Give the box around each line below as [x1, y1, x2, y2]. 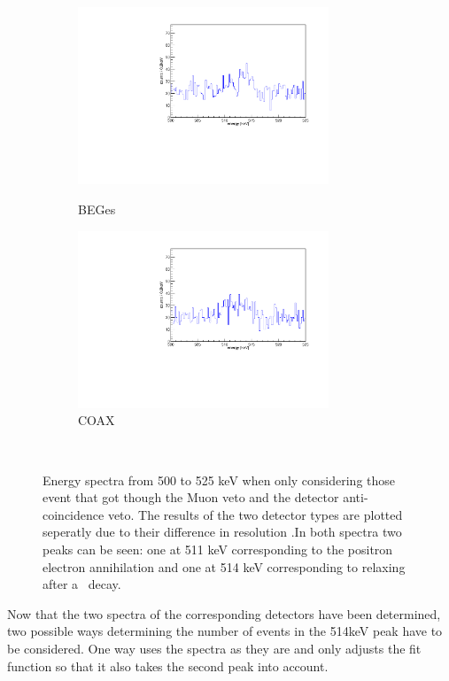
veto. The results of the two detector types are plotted [107, 505, 403, 523]
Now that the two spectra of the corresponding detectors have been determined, [7, 604, 441, 623]
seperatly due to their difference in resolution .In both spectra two [43, 522, 402, 541]
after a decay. [43, 575, 121, 593]
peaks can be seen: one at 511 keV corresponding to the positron [43, 540, 393, 558]
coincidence [43, 505, 105, 523]
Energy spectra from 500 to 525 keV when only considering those [43, 470, 396, 489]
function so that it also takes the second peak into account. [7, 656, 329, 675]
